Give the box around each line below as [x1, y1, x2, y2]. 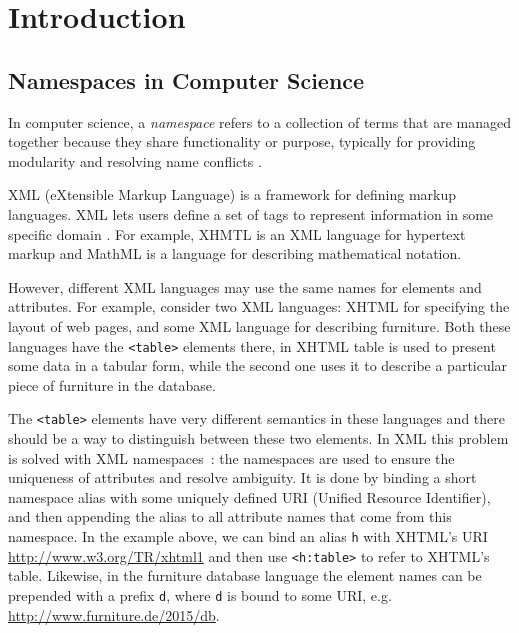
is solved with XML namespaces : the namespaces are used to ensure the [8, 447, 455, 468]
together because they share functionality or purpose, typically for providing [8, 131, 476, 152]
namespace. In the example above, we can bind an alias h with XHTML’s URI [8, 525, 488, 546]
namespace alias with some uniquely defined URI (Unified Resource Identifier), [8, 486, 491, 507]
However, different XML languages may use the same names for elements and [8, 276, 482, 297]
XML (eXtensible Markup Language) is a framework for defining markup [8, 184, 456, 205]
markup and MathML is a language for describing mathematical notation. [8, 243, 462, 264]
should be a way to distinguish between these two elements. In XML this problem [8, 428, 509, 449]
